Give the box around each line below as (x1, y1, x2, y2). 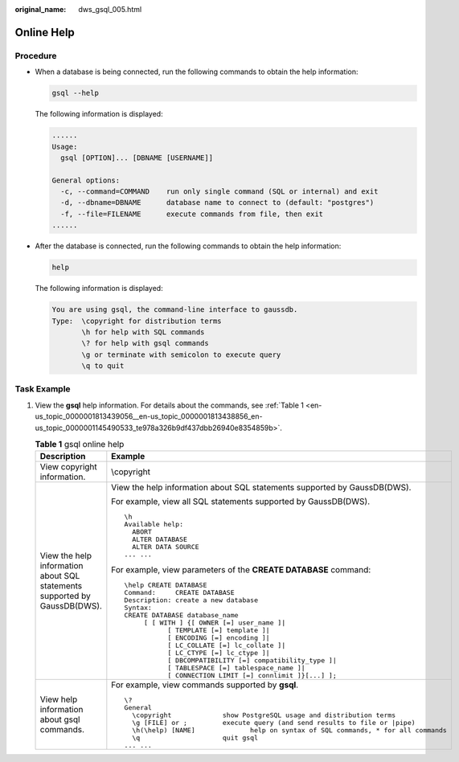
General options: (51, 175, 121, 185)
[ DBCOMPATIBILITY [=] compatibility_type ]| (167, 656, 337, 665)
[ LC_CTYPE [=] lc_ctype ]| (167, 649, 270, 658)
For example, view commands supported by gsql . (111, 679, 299, 690)
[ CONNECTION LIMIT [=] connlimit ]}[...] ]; (167, 671, 337, 680)
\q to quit (81, 362, 125, 371)
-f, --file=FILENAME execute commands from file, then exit (60, 209, 324, 219)
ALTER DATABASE (132, 535, 188, 544)
